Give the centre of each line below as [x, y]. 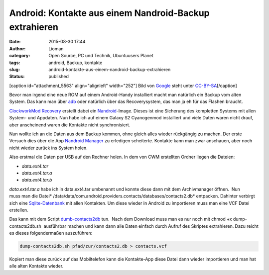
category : [20, 56]
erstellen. [19, 210]
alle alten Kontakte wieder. [36, 266]
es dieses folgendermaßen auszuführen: [51, 233]
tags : [15, 63]
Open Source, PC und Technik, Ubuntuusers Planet [101, 56]
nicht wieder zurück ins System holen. [49, 148]
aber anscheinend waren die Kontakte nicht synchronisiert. [70, 125]
